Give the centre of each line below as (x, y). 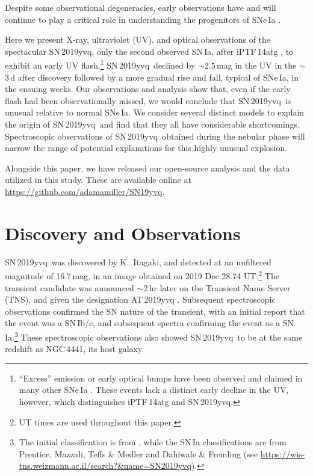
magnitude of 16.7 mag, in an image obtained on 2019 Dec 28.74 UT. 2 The (142, 275)
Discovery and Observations (123, 233)
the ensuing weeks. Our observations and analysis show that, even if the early (148, 89)
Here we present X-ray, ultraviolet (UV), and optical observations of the (138, 39)
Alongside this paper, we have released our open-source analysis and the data (147, 168)
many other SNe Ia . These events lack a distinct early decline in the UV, (154, 390)
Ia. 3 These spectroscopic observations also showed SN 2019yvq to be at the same (154, 336)
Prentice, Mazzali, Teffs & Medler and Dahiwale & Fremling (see (138, 453)
